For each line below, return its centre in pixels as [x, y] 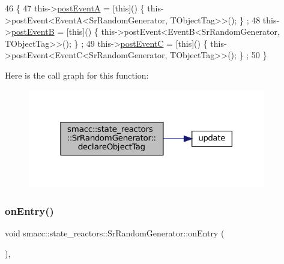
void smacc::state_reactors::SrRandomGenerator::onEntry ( [115, 233]
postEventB [33, 31]
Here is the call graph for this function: [77, 75]
